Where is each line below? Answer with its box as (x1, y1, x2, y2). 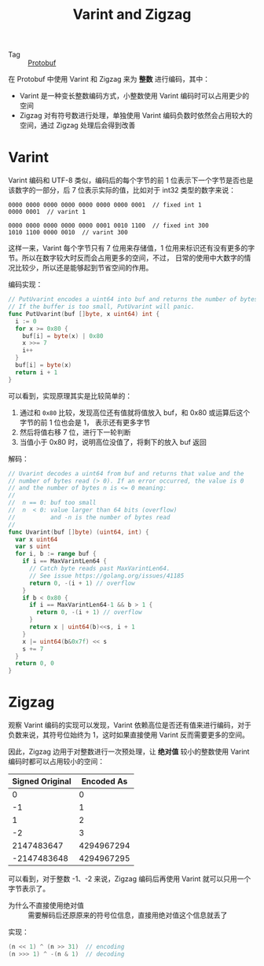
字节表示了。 (8, 884, 49, 894)
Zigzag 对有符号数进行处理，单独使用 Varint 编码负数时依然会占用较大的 (19, 111, 253, 120)
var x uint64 (15, 535, 58, 543)
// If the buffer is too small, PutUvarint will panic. (8, 303, 195, 310)
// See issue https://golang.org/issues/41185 (28, 571, 185, 579)
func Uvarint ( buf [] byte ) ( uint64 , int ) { (8, 528, 149, 536)
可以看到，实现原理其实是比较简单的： (8, 391, 132, 400)
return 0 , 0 (15, 659, 55, 667)
